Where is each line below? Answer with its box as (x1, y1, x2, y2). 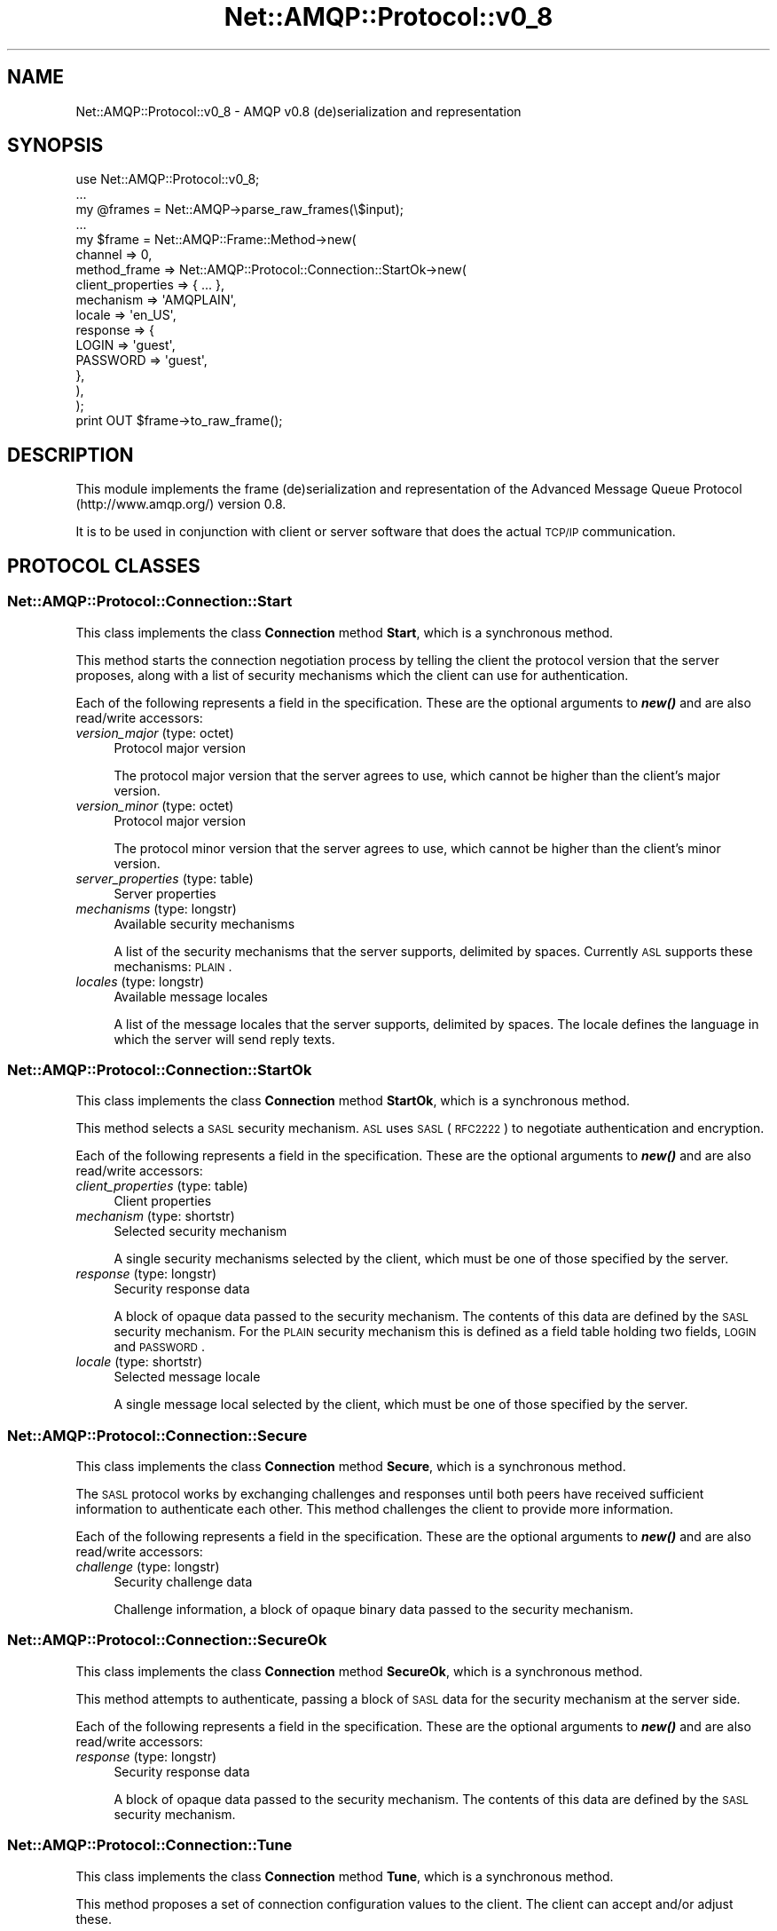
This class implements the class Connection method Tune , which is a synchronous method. (75, 1868, 614, 1884)
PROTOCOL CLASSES (7, 554, 200, 577)
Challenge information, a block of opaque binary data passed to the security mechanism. (114, 1602, 634, 1617)
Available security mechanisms (114, 915, 295, 931)
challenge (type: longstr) (75, 1559, 220, 1574)
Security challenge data (114, 1574, 253, 1589)
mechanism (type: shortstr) (75, 1208, 235, 1224)
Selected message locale (114, 1369, 261, 1385)
